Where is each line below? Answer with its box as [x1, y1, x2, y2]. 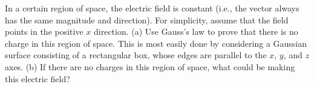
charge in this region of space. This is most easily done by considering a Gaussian [5, 37, 307, 49]
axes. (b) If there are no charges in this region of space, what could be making [5, 60, 295, 73]
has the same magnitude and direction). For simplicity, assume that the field [5, 13, 289, 26]
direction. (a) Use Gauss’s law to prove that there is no [94, 25, 298, 38]
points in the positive [5, 25, 83, 38]
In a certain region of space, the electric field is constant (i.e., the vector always [5, 2, 299, 14]
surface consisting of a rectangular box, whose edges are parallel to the [5, 49, 267, 61]
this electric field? [5, 72, 70, 85]
